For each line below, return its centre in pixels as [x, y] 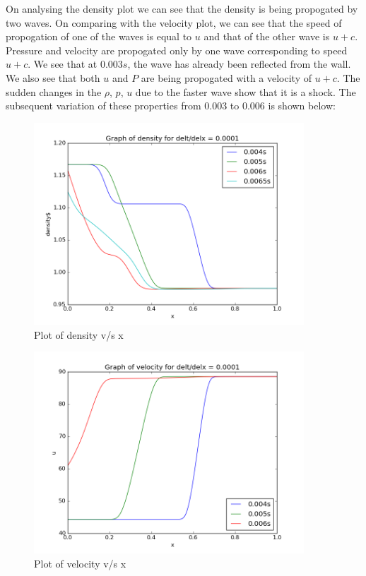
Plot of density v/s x [79, 334]
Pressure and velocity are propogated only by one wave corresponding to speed [177, 50]
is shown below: [302, 106]
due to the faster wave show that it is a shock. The [246, 91]
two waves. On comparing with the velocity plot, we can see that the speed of [174, 22]
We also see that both [53, 77]
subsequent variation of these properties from [104, 106]
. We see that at [63, 64]
